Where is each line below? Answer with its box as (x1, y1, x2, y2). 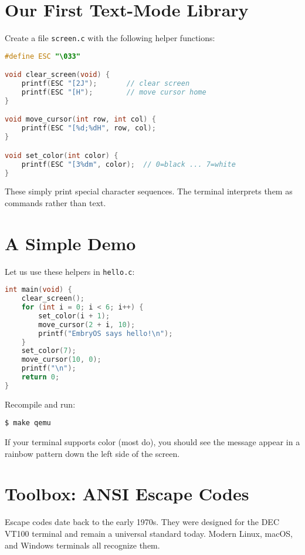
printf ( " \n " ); (21, 364, 76, 373)
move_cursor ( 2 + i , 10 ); (38, 320, 135, 329)
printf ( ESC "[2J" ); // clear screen (21, 79, 190, 88)
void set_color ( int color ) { (5, 151, 118, 160)
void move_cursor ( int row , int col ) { (5, 115, 156, 124)
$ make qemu (5, 419, 51, 428)
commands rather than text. (5, 196, 106, 208)
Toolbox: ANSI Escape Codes (5, 482, 249, 506)
